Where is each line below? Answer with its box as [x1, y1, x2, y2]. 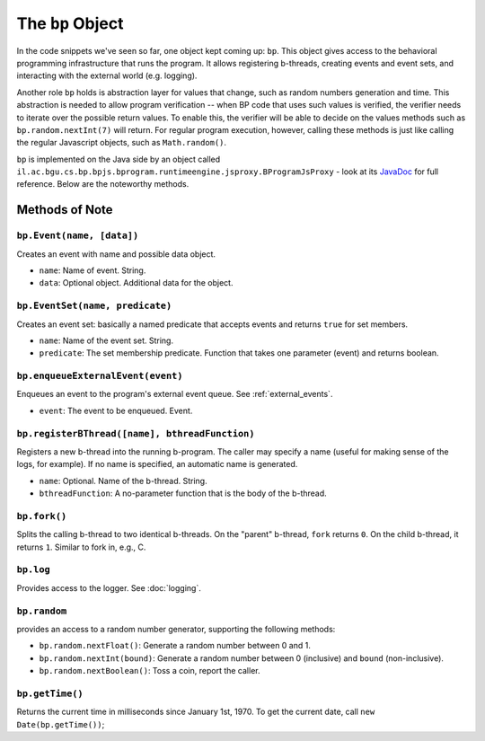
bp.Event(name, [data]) [16, 230, 139, 242]
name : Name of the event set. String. [39, 335, 174, 346]
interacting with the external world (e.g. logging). [16, 70, 198, 81]
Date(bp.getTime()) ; [16, 719, 105, 729]
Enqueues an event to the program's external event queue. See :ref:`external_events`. [16, 389, 333, 400]
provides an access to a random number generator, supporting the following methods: [16, 623, 336, 634]
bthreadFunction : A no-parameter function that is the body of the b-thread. [39, 488, 327, 498]
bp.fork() [16, 510, 67, 522]
